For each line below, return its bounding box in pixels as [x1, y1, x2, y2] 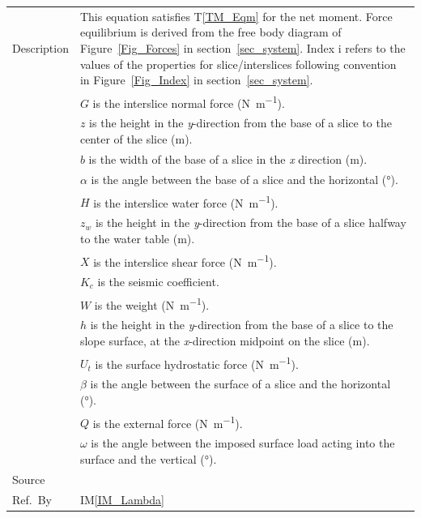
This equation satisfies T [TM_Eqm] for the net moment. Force [79, 7, 393, 24]
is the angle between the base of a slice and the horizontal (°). [91, 170, 398, 187]
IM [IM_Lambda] [79, 490, 164, 507]
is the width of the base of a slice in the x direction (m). [88, 150, 368, 167]
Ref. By [12, 490, 52, 507]
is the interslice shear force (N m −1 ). [93, 250, 277, 270]
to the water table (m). [79, 229, 195, 246]
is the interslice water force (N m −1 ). [93, 191, 279, 211]
